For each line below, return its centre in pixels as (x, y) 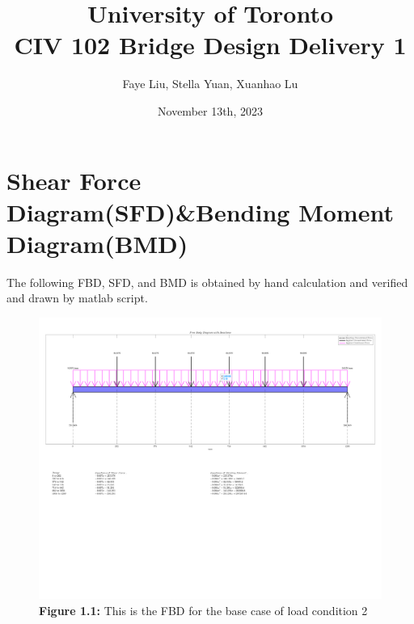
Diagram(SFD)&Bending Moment (200, 211)
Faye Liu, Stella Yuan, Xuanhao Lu (210, 84)
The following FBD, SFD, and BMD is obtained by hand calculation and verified (207, 282)
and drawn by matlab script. (77, 298)
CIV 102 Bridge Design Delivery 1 (210, 45)
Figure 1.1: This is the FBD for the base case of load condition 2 (203, 610)
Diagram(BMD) (97, 243)
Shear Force (74, 180)
